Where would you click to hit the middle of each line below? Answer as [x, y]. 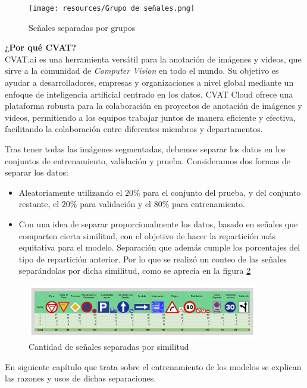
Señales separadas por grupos [82, 27]
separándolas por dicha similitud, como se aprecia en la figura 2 [135, 270]
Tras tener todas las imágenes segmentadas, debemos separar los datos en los [145, 149]
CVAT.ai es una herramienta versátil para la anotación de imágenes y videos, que [153, 59]
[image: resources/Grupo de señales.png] [112, 8]
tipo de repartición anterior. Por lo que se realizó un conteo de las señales [153, 259]
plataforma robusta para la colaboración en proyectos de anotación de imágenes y [153, 106]
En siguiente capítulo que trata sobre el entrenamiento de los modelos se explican [153, 366]
